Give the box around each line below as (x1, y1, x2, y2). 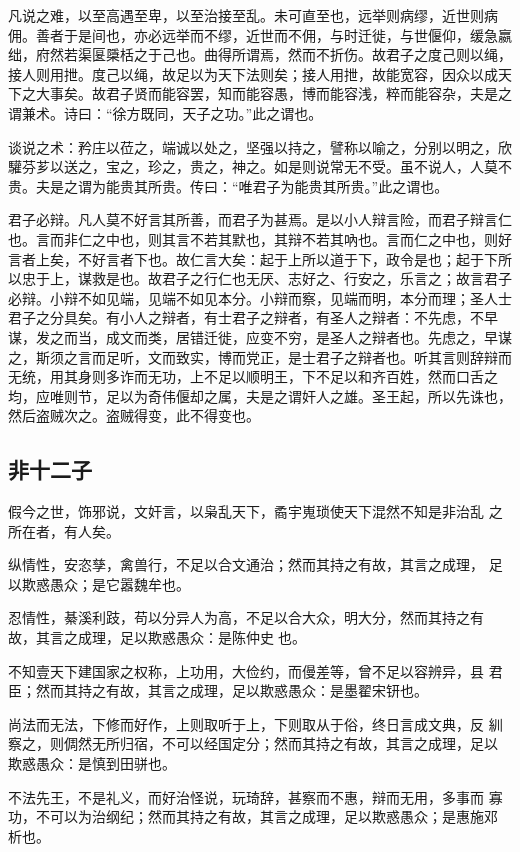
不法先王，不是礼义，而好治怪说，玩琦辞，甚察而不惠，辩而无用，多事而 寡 (8, 786, 503, 807)
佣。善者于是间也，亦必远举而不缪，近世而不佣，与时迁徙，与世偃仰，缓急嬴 (8, 24, 512, 45)
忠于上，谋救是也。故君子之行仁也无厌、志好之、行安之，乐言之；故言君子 (21, 268, 512, 289)
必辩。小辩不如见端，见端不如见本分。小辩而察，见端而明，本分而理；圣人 (8, 287, 498, 308)
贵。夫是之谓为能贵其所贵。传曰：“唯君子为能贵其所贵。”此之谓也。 (8, 175, 449, 196)
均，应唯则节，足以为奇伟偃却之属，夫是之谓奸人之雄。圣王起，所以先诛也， (8, 385, 512, 406)
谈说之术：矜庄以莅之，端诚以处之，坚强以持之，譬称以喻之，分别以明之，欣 (8, 136, 512, 157)
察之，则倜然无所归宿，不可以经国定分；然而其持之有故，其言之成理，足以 (8, 733, 498, 754)
